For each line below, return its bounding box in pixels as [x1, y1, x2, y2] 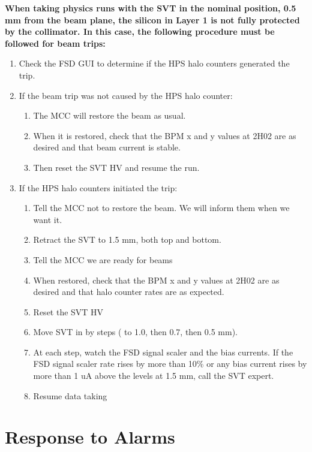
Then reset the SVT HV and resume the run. [33, 161, 200, 173]
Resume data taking [33, 389, 107, 402]
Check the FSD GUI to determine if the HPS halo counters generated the [19, 57, 290, 70]
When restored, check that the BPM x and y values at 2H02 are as [33, 273, 280, 286]
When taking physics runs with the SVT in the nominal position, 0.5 [5, 2, 296, 14]
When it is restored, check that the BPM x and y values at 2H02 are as [33, 129, 296, 141]
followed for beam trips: [5, 37, 106, 49]
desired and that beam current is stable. [33, 141, 181, 153]
